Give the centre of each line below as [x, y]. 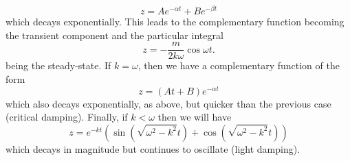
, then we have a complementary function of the [239, 65]
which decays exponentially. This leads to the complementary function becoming [175, 22]
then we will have [195, 117]
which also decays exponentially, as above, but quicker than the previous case [168, 103]
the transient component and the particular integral [114, 35]
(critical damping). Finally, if [67, 117]
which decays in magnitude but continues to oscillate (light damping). [153, 148]
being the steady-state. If [58, 65]
